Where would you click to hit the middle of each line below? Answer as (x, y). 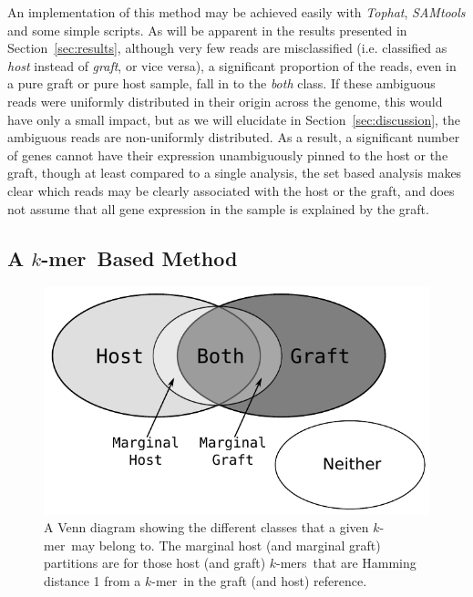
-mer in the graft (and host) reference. (259, 580)
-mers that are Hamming (346, 563)
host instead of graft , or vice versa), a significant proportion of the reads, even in (232, 65)
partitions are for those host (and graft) (155, 563)
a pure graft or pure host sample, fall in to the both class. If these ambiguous (221, 83)
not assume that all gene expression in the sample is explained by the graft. (218, 208)
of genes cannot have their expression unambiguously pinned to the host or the (228, 154)
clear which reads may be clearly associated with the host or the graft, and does (231, 190)
